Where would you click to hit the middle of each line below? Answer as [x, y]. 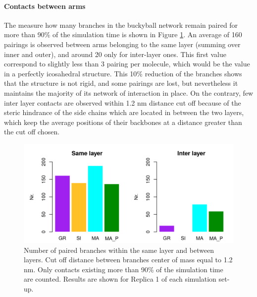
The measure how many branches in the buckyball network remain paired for [121, 25]
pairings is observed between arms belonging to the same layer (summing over [122, 44]
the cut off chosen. [32, 132]
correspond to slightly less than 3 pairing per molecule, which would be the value [127, 64]
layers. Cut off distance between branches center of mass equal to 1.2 [128, 260]
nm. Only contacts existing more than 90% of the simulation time [124, 269]
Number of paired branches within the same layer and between [119, 250]
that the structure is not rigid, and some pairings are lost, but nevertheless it [121, 83]
